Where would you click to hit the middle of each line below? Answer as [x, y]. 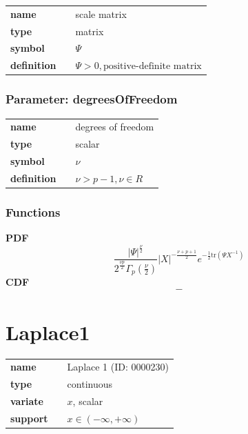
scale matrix [101, 13]
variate [27, 401]
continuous [90, 384]
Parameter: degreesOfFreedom [92, 99]
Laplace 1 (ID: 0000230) [118, 367]
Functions [33, 211]
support [29, 418]
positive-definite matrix [152, 67]
